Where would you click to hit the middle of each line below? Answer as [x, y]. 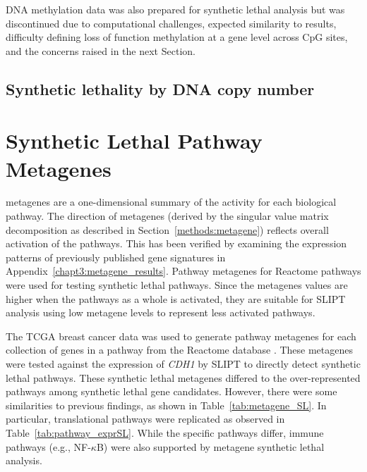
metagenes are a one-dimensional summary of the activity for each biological [171, 202]
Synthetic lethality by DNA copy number [160, 88]
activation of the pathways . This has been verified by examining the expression [176, 243]
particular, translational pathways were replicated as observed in [145, 419]
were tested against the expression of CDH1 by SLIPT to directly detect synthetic [183, 364]
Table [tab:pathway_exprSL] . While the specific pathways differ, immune [165, 432]
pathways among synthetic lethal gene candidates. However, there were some [172, 391]
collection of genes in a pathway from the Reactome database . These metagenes [180, 350]
